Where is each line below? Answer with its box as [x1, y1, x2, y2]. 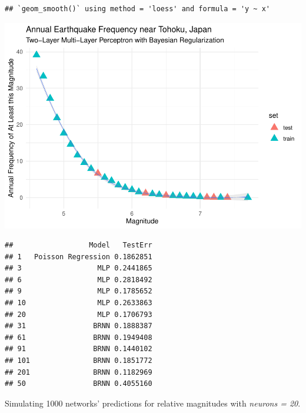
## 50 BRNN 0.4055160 [5, 379, 152, 388]
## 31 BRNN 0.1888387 [5, 322, 152, 331]
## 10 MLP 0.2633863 [5, 299, 152, 308]
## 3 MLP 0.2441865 [5, 264, 152, 273]
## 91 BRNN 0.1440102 [5, 345, 152, 353]
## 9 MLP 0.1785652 [5, 287, 152, 296]
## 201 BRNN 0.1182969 [5, 368, 152, 376]
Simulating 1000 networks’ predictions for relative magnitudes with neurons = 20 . [5, 397, 301, 409]
